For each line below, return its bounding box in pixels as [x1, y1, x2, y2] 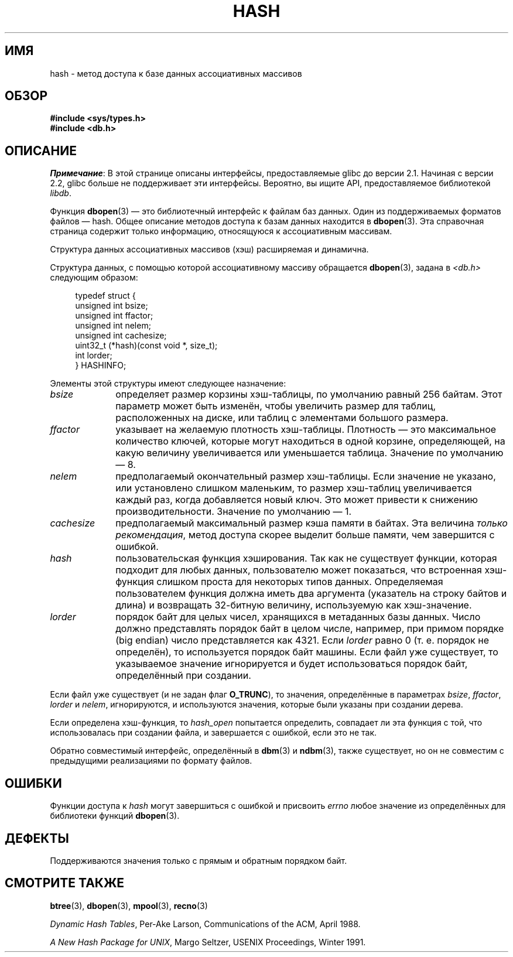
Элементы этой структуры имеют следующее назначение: [50, 378, 286, 389]
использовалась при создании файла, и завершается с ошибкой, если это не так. [50, 727, 377, 738]
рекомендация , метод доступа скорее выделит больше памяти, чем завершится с [115, 529, 495, 541]
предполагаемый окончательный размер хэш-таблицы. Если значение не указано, [115, 470, 496, 483]
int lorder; [75, 350, 112, 361]
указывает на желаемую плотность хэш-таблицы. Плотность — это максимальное [115, 423, 497, 436]
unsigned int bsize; [75, 300, 148, 311]
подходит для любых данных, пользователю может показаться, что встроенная [115, 564, 482, 576]
